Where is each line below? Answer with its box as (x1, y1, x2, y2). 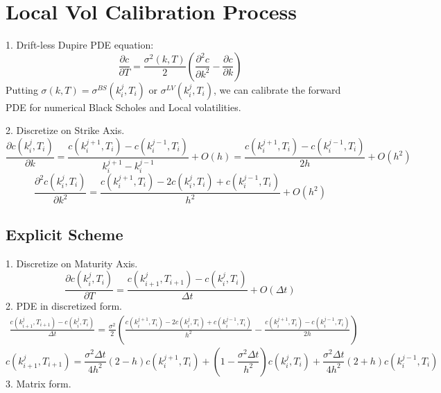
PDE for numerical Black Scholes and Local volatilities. (6, 99, 241, 114)
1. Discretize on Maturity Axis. (6, 256, 138, 270)
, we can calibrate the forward (214, 82, 341, 97)
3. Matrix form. (6, 376, 71, 390)
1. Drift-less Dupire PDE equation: (6, 37, 154, 52)
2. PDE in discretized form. (6, 299, 122, 313)
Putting (6, 82, 38, 97)
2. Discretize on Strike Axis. (6, 123, 125, 137)
